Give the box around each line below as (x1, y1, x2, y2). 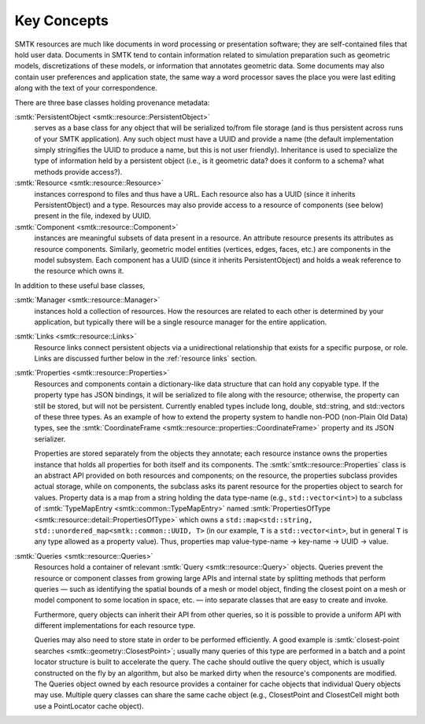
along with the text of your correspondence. (14, 83, 157, 93)
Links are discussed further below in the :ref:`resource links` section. (34, 354, 257, 364)
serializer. (34, 434, 66, 444)
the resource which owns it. (34, 266, 124, 275)
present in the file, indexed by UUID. (34, 211, 152, 220)
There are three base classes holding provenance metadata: (14, 98, 210, 107)
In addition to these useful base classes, (14, 280, 146, 290)
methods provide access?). (34, 167, 123, 176)
